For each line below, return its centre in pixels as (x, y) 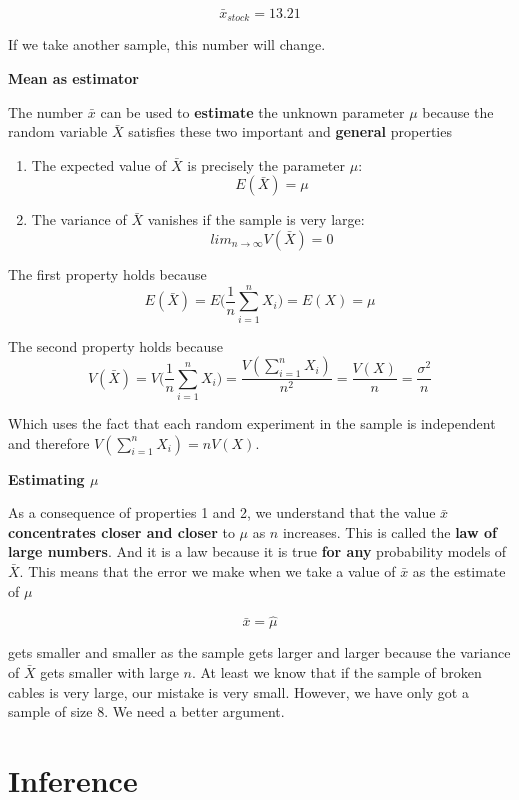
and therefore (49, 442)
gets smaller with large (109, 672)
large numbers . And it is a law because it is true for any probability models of (257, 551)
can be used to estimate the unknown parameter (252, 111)
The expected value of (99, 164)
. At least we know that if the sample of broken (336, 672)
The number (46, 111)
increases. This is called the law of (389, 531)
